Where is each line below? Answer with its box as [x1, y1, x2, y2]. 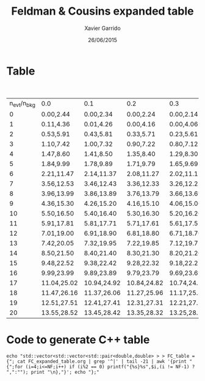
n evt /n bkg [9, 99, 35, 109]
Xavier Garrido [84, 24, 121, 32]
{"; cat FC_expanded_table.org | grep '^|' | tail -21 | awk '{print [6, 358, 187, 365]
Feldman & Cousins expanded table [11, 4, 194, 18]
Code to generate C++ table [6, 333, 150, 347]
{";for [6, 364, 23, 370]
